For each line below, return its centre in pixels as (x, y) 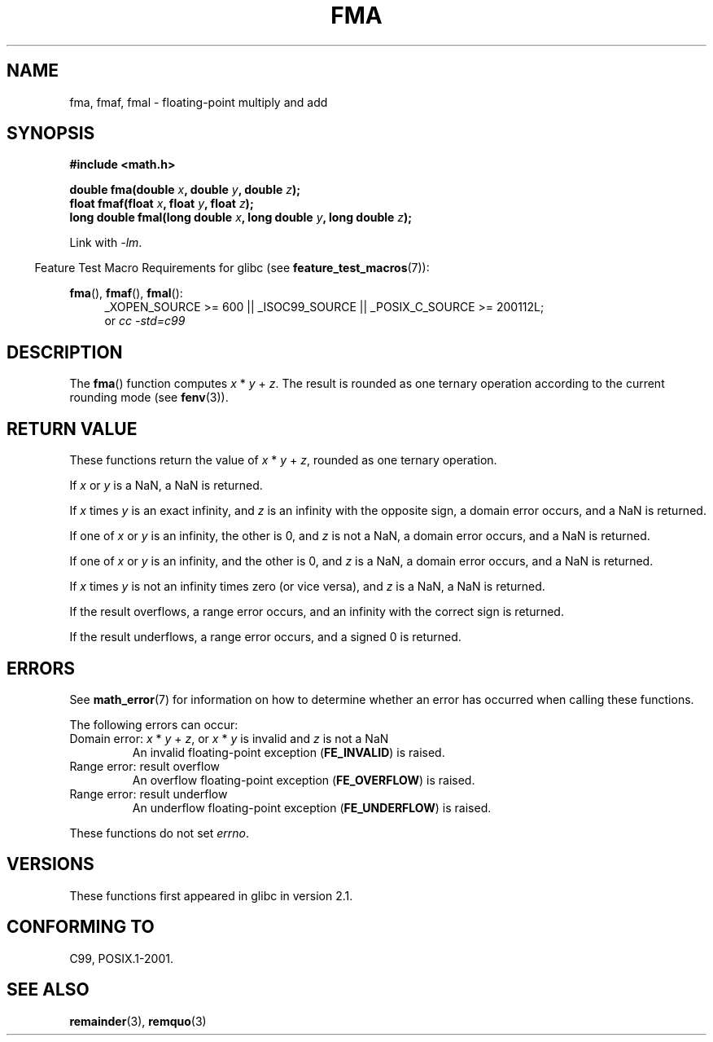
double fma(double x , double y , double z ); (185, 190)
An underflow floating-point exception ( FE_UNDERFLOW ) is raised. (312, 807)
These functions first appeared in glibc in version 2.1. (211, 895)
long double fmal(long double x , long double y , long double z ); (241, 218)
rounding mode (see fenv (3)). (149, 398)
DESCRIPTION (65, 352)
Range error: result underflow (149, 794)
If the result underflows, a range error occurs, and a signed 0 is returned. (265, 637)
